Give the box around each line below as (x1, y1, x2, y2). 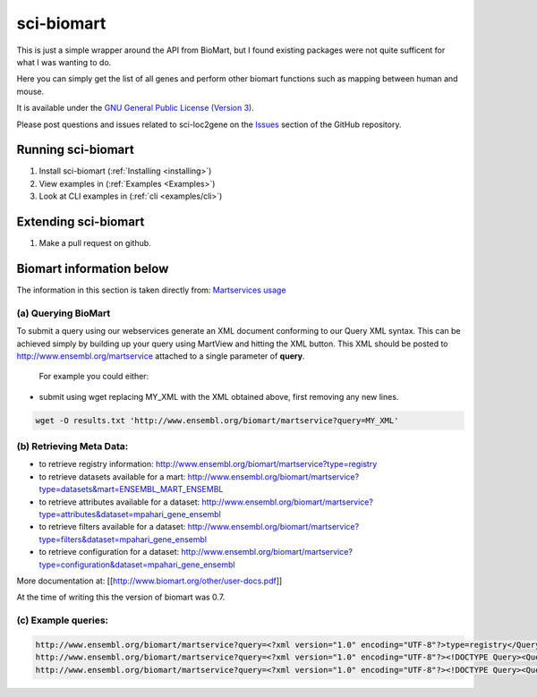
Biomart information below (16, 260, 169, 276)
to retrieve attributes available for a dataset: (38, 497, 200, 507)
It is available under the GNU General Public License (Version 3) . (16, 103, 254, 114)
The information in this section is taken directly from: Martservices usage (16, 285, 286, 295)
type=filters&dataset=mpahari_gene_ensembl (38, 533, 208, 545)
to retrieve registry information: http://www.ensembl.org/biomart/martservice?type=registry (38, 459, 378, 470)
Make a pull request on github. (38, 238, 151, 249)
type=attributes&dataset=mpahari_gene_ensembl (38, 508, 221, 519)
